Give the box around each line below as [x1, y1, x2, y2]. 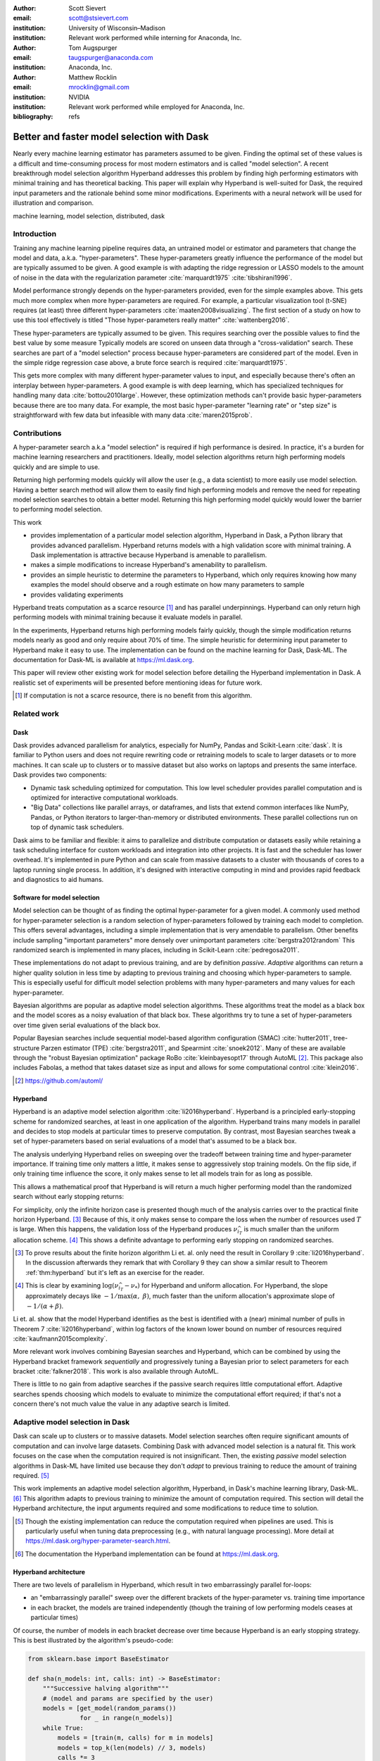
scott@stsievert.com [68, 14, 129, 23]
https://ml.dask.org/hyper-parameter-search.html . [25, 1536, 171, 1545]
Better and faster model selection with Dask [13, 131, 209, 143]
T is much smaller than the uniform [239, 1225, 339, 1236]
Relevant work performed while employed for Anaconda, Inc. [68, 102, 245, 111]
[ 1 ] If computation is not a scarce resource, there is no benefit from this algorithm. [15, 691, 253, 700]
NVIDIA [68, 92, 90, 101]
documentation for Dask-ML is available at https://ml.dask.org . [13, 655, 194, 664]
